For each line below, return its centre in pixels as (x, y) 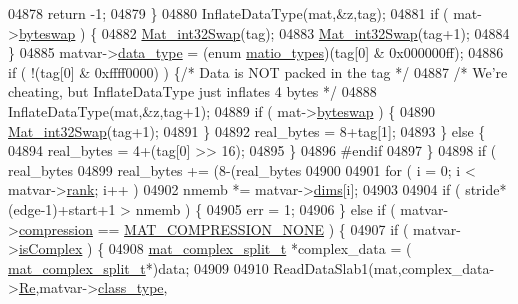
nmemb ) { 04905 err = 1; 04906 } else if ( (265, 208)
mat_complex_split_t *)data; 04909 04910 (138, 267)
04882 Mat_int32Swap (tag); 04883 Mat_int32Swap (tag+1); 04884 (305, 32)
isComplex (50, 248)
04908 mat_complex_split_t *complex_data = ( (260, 248)
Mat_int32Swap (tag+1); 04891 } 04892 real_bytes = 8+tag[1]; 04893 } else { (247, 130)
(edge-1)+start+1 (62, 208)
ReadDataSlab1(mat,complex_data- (384, 267)
